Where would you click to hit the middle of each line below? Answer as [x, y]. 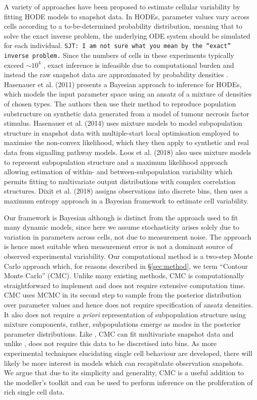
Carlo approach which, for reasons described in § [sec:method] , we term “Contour [126, 266]
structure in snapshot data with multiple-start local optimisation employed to [122, 132]
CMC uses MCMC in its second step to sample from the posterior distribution [123, 295]
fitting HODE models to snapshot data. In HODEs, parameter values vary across [127, 16]
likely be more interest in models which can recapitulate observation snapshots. [124, 363]
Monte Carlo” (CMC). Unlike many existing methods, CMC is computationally [124, 275]
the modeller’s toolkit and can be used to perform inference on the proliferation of [128, 382]
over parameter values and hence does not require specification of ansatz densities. [128, 304]
